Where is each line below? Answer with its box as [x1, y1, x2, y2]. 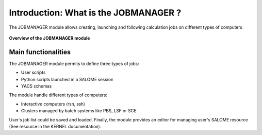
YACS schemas [21, 83, 52, 89]
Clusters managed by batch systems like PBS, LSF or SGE [21, 108, 137, 114]
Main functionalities [9, 48, 71, 56]
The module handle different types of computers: [9, 92, 108, 98]
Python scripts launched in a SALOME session [21, 76, 114, 82]
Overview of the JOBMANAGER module [9, 35, 90, 41]
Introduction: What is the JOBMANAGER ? [9, 7, 181, 18]
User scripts [21, 69, 46, 75]
